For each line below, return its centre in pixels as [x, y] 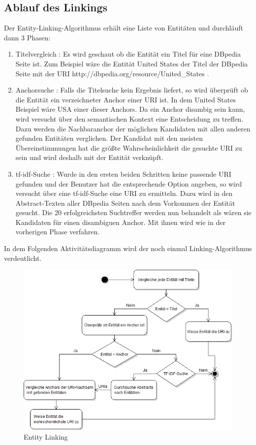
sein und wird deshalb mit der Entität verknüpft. [89, 157]
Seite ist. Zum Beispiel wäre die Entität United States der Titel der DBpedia [132, 63]
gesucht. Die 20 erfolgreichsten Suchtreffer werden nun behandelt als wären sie [133, 212]
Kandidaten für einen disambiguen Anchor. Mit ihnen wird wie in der [120, 222]
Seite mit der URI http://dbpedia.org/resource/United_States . [112, 73]
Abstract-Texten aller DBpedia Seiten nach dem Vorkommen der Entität [125, 203]
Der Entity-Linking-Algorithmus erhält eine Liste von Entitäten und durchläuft [124, 28]
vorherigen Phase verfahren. [58, 232]
